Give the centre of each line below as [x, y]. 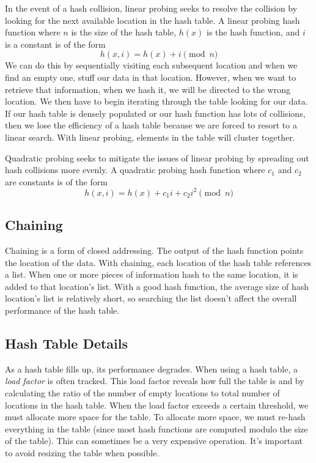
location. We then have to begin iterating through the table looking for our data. [156, 101]
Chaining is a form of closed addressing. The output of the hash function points [154, 250]
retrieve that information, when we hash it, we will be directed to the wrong [148, 89]
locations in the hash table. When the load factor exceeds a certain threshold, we [157, 405]
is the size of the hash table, [124, 32]
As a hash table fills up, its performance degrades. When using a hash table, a [151, 369]
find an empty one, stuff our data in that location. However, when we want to [151, 77]
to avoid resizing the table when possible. [82, 452]
